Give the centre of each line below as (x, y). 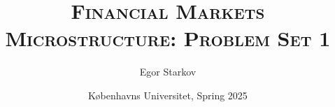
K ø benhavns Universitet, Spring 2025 (168, 95)
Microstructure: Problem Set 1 (168, 38)
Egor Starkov (168, 72)
